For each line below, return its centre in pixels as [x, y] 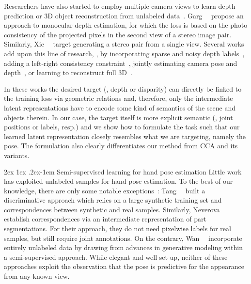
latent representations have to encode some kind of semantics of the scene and [120, 107]
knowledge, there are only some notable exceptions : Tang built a [105, 190]
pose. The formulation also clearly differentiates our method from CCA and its [121, 146]
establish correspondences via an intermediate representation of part [105, 219]
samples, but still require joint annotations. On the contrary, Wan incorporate [123, 238]
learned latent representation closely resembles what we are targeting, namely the [125, 136]
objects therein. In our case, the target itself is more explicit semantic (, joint [118, 117]
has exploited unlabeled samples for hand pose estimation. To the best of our [118, 181]
